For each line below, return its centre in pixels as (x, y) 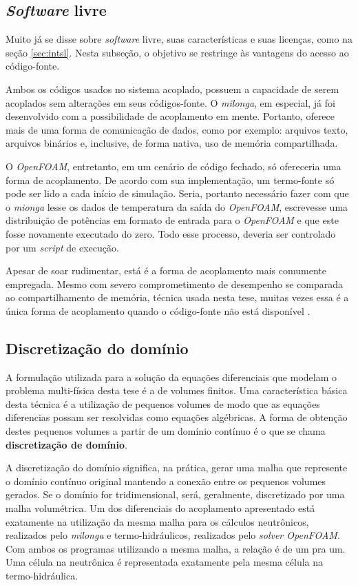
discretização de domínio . (66, 444)
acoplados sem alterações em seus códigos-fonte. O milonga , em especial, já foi (170, 102)
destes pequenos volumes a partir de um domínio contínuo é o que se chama (166, 431)
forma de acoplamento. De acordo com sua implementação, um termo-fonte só (170, 179)
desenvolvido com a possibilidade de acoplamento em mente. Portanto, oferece (170, 116)
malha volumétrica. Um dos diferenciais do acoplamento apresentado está (160, 508)
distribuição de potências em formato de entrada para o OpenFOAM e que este (172, 220)
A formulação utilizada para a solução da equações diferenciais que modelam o (171, 377)
